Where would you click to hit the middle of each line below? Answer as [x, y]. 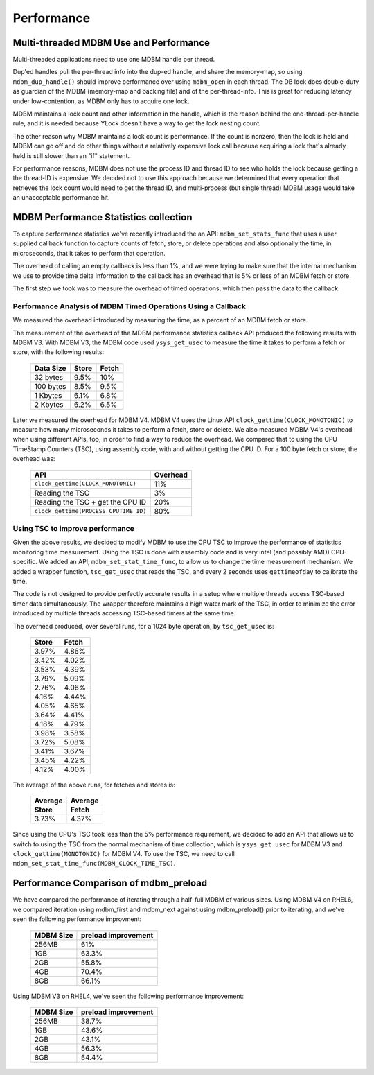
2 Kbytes [49, 404]
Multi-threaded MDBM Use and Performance [112, 43]
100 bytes [50, 386]
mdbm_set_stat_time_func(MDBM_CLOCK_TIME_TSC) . [94, 864]
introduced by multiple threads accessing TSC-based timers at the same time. [124, 613]
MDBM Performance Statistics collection [103, 217]
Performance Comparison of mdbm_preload [110, 883]
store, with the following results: [59, 352]
